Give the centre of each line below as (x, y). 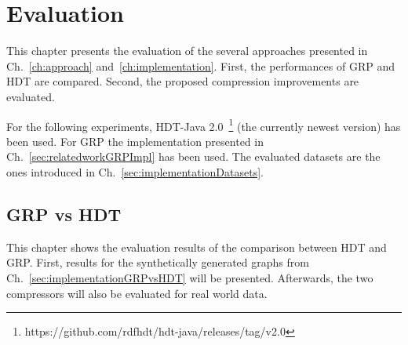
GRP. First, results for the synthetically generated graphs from (158, 262)
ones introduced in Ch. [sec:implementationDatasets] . (135, 171)
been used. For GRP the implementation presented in (135, 141)
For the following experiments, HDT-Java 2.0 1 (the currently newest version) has (204, 125)
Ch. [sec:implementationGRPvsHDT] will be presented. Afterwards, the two (190, 277)
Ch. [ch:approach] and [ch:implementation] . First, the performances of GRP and (200, 65)
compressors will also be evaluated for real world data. (137, 293)
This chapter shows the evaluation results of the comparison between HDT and (197, 247)
